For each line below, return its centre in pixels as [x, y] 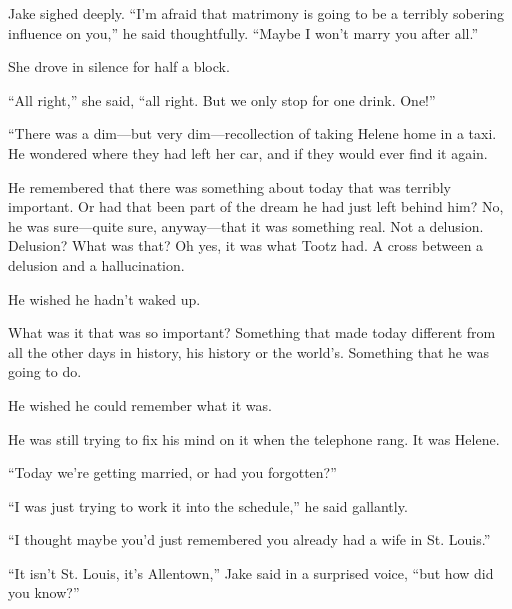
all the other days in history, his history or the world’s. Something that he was [248, 351]
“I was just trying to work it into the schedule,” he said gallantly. [208, 505]
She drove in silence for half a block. [119, 66]
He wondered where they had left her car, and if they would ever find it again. [248, 152]
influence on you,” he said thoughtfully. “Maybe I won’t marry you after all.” [243, 32]
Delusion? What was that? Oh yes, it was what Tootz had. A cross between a [246, 245]
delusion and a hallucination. [96, 264]
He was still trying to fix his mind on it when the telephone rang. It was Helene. [254, 438]
